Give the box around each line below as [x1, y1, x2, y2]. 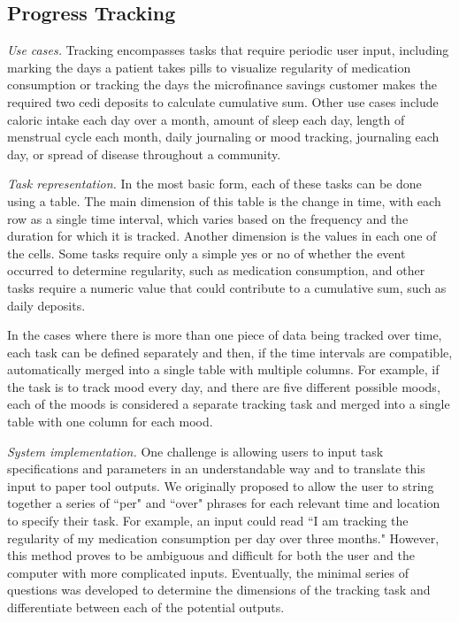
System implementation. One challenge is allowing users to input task [7, 442, 384, 460]
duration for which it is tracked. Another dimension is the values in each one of [7, 227, 437, 245]
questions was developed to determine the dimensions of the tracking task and [7, 580, 431, 599]
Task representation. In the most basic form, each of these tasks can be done [7, 174, 422, 193]
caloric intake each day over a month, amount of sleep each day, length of [7, 110, 405, 128]
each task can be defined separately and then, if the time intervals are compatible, [7, 342, 453, 361]
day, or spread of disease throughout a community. [7, 144, 281, 163]
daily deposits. [7, 296, 86, 314]
